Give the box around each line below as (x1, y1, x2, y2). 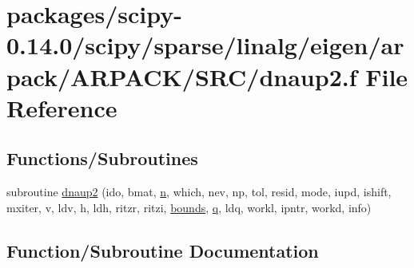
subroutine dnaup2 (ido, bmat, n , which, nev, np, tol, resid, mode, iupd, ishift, (6, 183, 392, 200)
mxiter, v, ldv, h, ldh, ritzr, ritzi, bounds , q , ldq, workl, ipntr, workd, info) (6, 199, 372, 215)
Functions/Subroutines (6, 146, 198, 171)
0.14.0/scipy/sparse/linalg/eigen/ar (6, 29, 404, 61)
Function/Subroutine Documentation (6, 238, 319, 262)
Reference (6, 91, 117, 124)
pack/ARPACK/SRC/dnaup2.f (6, 60, 357, 93)
